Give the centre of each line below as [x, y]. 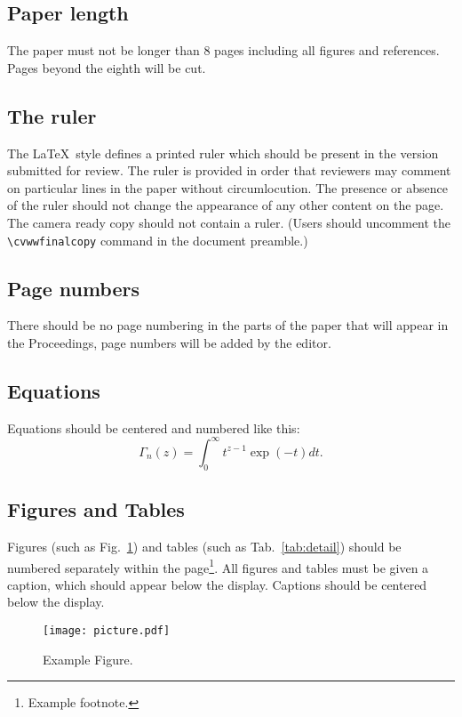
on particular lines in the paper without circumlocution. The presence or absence [227, 187]
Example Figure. [88, 659]
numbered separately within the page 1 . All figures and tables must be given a [218, 566]
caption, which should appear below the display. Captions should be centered [217, 584]
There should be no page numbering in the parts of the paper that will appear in [228, 325]
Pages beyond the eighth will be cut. [107, 67]
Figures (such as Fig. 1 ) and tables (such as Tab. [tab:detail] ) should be [204, 546]
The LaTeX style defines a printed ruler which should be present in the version [223, 153]
